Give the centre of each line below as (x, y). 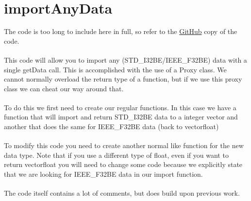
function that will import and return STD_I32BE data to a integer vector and (121, 117)
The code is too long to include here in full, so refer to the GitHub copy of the (121, 31)
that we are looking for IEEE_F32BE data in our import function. (103, 174)
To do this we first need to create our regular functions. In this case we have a (120, 107)
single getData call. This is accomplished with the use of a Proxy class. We (115, 69)
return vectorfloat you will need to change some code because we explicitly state (123, 164)
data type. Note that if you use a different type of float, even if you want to (116, 155)
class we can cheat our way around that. (64, 88)
